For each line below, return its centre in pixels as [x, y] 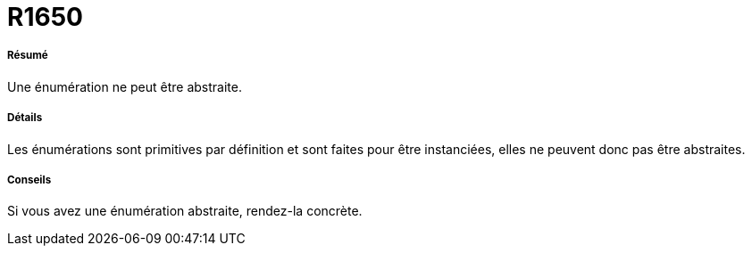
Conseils [29, 180]
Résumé [28, 56]
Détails [25, 118]
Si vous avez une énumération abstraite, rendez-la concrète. [185, 211]
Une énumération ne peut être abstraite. [125, 86]
